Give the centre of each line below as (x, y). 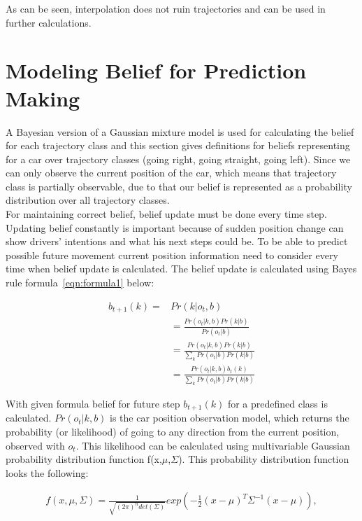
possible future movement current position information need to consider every (172, 255)
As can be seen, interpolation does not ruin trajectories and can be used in (166, 8)
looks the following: (47, 472)
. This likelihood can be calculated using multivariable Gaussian (213, 445)
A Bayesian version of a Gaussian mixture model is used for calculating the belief (180, 131)
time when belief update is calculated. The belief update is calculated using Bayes (181, 269)
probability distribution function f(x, (84, 459)
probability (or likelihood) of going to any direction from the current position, (173, 431)
